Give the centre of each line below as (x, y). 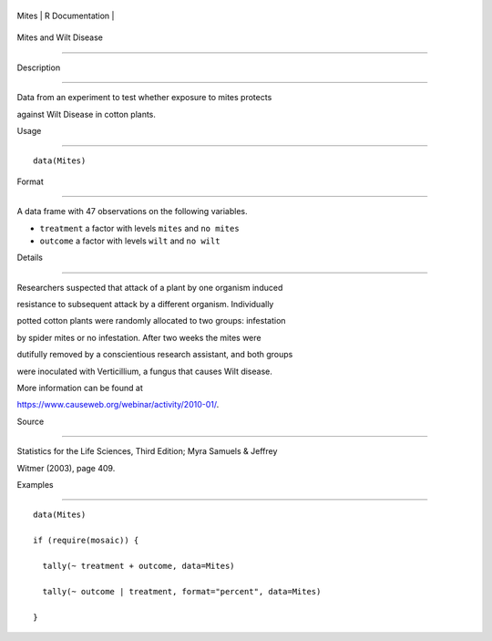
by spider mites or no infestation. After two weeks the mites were (139, 337)
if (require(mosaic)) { (86, 541)
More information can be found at (80, 388)
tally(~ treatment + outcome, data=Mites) (139, 566)
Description (39, 67)
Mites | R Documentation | (66, 16)
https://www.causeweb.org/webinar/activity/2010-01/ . (118, 405)
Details (30, 258)
